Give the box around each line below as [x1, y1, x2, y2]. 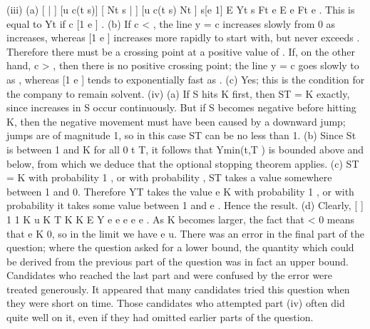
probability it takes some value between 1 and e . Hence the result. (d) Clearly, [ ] [6, 198, 364, 213]
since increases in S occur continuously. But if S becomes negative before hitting [6, 100, 356, 115]
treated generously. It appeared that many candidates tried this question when [6, 281, 350, 296]
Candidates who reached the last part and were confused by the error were [6, 268, 333, 283]
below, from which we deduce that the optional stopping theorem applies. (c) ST [6, 156, 359, 171]
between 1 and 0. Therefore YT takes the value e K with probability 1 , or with [6, 183, 354, 198]
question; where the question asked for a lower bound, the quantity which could [6, 240, 354, 255]
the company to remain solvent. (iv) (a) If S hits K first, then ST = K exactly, [6, 86, 350, 101]
